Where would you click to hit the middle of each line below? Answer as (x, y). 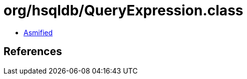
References (33, 52)
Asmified (38, 32)
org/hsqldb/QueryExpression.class (124, 10)
